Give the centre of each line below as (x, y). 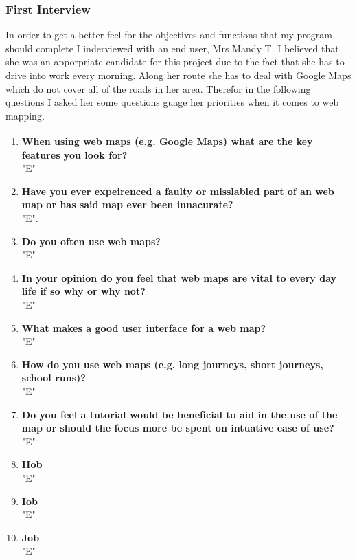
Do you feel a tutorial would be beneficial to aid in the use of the (180, 414)
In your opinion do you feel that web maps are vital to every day (179, 277)
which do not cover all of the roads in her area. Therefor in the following (158, 88)
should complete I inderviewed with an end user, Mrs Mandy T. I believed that (172, 48)
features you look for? (74, 154)
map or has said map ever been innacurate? (127, 204)
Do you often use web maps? (91, 241)
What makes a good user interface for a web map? (144, 327)
